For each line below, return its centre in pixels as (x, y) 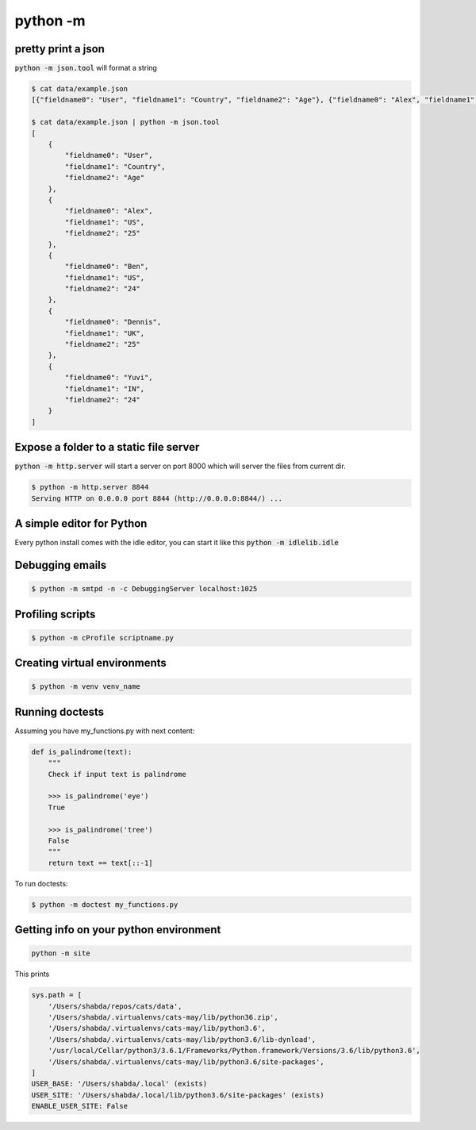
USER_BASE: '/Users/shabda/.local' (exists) (119, 1084)
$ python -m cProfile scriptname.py (103, 638)
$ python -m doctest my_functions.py (105, 904)
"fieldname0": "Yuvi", (109, 378)
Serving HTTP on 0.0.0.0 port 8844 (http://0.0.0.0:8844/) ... (157, 498)
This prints (32, 974)
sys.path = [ (57, 995)
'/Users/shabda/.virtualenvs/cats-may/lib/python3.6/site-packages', (186, 1062)
